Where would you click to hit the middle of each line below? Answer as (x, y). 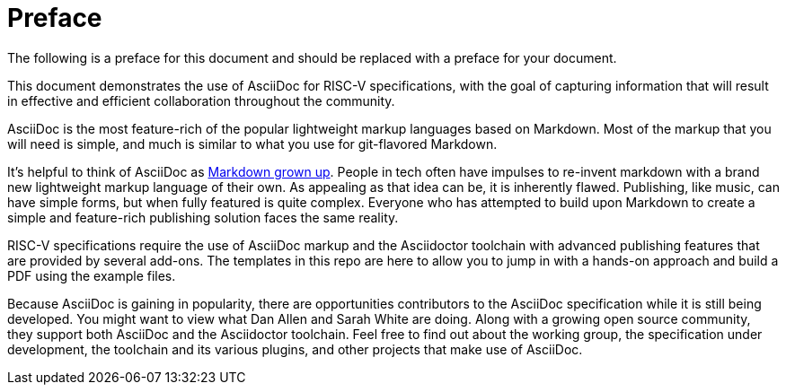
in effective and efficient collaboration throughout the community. (201, 100)
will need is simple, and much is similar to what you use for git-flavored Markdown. (252, 144)
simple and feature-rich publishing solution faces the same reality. (203, 217)
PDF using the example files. (92, 275)
